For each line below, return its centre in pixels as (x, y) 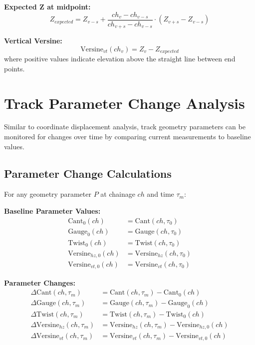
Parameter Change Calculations (88, 173)
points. (14, 68)
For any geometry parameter (48, 194)
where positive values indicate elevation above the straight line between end (120, 59)
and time (160, 194)
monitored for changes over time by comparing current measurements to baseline (127, 137)
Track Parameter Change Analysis (125, 103)
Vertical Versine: (33, 41)
